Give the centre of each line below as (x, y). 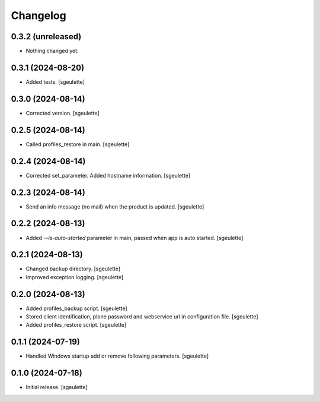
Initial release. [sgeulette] (57, 387)
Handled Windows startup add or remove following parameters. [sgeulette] (117, 356)
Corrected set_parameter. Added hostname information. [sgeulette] (108, 175)
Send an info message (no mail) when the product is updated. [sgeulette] (115, 206)
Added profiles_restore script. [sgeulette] (76, 325)
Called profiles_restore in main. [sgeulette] (78, 144)
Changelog (39, 15)
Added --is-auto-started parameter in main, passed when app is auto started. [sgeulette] (135, 238)
